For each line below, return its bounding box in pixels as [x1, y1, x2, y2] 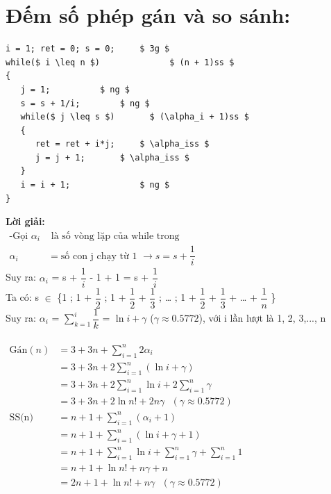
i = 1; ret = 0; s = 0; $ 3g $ [6, 44, 170, 54]
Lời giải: [6, 214, 45, 229]
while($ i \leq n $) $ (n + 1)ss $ [6, 57, 235, 67]
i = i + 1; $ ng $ [20, 180, 170, 190]
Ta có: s [6, 290, 39, 304]
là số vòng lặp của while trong [51, 231, 180, 241]
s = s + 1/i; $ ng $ [20, 98, 150, 108]
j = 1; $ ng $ [20, 84, 130, 94]
